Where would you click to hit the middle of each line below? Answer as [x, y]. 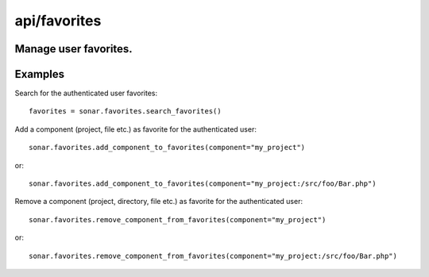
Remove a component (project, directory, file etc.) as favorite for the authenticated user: [159, 202]
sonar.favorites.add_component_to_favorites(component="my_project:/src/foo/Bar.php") [203, 184]
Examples [40, 74]
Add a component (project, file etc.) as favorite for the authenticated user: [136, 129]
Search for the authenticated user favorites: [86, 93]
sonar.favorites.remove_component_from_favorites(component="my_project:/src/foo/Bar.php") [213, 256]
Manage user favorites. [73, 49]
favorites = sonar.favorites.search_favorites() [125, 112]
